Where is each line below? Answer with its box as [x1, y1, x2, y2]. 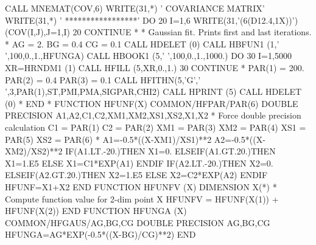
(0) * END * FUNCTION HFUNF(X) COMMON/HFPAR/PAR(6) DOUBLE [5, 97, 298, 109]
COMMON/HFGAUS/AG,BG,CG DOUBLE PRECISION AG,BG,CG [5, 216, 270, 229]
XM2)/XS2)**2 [5, 145, 63, 157]
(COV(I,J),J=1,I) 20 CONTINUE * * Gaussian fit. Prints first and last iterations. [5, 26, 312, 38]
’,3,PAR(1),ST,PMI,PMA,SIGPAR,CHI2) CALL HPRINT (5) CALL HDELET [5, 85, 302, 98]
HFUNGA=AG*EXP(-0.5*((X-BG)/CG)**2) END [5, 228, 196, 241]
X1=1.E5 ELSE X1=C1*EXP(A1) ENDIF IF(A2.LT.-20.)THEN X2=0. [5, 156, 273, 169]
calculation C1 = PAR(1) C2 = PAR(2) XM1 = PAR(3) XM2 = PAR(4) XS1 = [5, 120, 306, 133]
